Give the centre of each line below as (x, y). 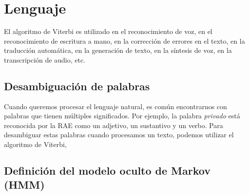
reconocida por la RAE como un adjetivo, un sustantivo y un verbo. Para (114, 125)
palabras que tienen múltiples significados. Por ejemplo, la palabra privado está (122, 116)
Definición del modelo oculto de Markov (107, 171)
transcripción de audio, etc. (45, 59)
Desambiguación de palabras (77, 86)
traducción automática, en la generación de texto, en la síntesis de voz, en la (118, 50)
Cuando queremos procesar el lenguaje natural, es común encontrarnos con (115, 106)
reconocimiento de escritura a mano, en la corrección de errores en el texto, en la (124, 41)
